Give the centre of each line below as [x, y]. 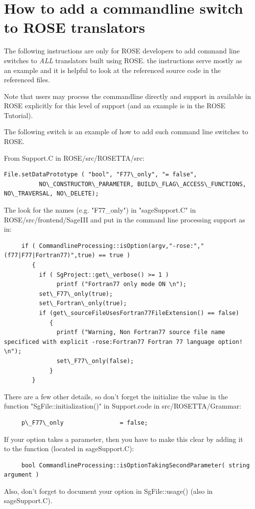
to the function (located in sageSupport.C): [69, 448]
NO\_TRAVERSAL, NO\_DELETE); [51, 194]
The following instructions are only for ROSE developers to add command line [122, 51]
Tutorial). [18, 115]
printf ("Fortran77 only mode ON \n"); [122, 284]
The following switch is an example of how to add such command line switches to [126, 132]
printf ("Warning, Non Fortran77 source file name [141, 332]
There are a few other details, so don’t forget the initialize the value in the [116, 396]
